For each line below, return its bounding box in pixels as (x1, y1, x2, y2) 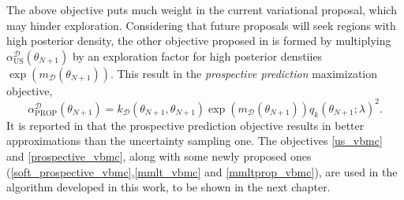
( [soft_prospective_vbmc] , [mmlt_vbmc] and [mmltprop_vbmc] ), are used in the (6, 163, 398, 180)
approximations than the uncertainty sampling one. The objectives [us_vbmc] (6, 132, 383, 149)
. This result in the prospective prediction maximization (110, 65, 377, 81)
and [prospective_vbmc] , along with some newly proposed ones (6, 148, 312, 165)
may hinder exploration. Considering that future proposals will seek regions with (6, 17, 396, 33)
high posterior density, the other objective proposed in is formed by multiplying (6, 32, 391, 49)
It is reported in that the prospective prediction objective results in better (6, 117, 365, 133)
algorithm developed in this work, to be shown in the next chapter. (6, 179, 331, 195)
